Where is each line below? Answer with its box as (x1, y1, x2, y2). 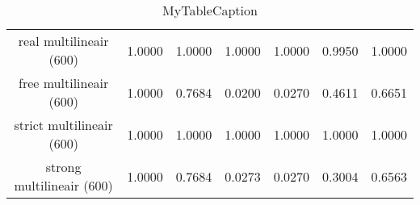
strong (45, 157, 82, 176)
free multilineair (19, 73, 109, 92)
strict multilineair (14, 115, 113, 134)
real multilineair (18, 31, 109, 50)
